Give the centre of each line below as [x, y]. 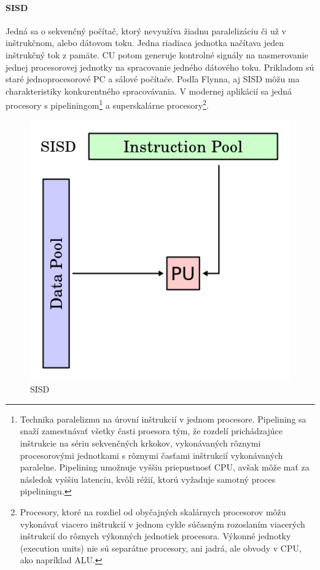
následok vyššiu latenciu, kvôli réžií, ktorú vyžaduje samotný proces [148, 479]
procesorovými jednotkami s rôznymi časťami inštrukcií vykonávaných [151, 455]
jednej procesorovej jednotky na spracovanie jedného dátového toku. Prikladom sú [160, 67]
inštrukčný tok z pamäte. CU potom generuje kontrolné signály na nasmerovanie [157, 54]
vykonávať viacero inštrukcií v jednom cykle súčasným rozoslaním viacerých [162, 524]
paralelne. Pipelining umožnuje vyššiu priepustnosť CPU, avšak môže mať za [165, 467]
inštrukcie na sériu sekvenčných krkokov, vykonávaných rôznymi [140, 443]
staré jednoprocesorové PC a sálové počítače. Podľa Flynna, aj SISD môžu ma [153, 79]
